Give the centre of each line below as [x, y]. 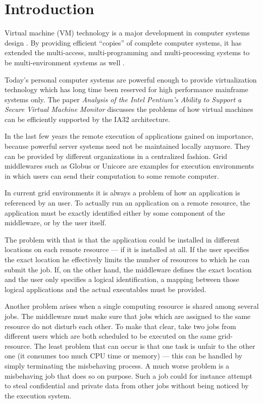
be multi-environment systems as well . [65, 62]
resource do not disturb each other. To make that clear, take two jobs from [120, 326]
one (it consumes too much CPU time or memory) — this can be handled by [124, 356]
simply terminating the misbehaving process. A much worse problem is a [117, 365]
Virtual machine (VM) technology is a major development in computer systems [127, 33]
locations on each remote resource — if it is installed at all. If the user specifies [127, 249]
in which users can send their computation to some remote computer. [112, 175]
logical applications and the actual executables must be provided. [106, 289]
